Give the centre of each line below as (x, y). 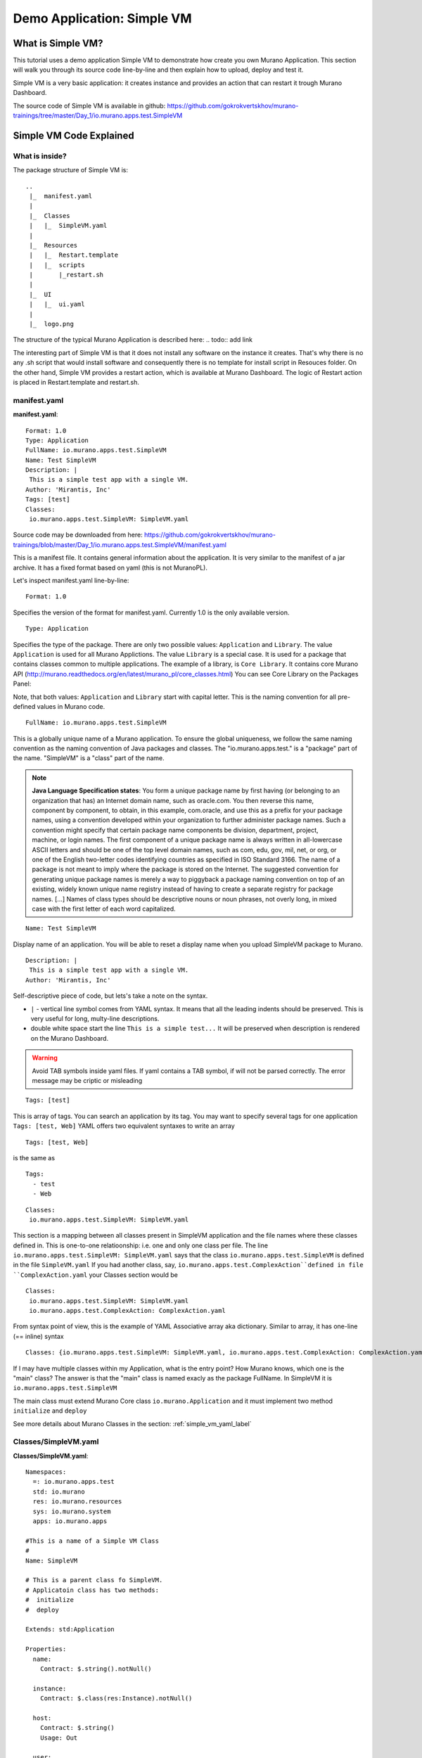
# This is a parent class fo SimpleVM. (94, 1580)
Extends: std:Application (70, 1629)
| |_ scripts (57, 265)
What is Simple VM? (58, 43)
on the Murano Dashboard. (70, 1038)
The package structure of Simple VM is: (70, 170)
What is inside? (40, 156)
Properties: (46, 1649)
